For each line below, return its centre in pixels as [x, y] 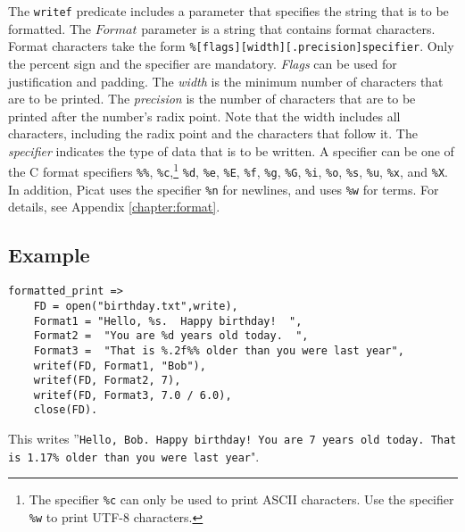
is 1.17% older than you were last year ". [134, 456]
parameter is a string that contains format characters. [288, 28]
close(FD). [66, 410]
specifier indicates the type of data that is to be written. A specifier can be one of [231, 150]
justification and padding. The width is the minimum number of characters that [226, 81]
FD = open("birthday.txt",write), [136, 306]
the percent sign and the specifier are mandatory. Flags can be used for [203, 63]
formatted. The [50, 28]
